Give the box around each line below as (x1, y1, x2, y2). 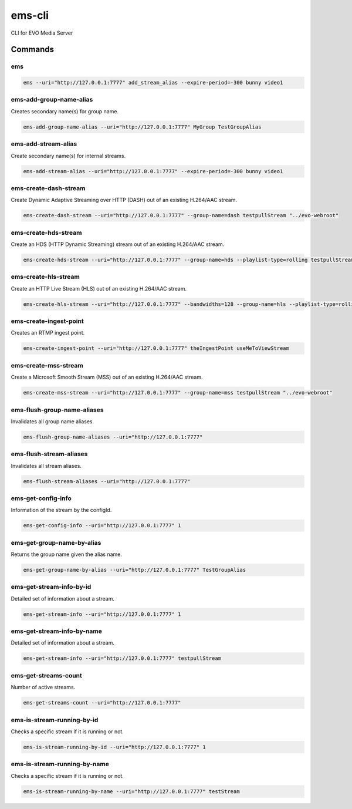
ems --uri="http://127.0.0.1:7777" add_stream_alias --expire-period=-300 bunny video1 (23, 79, 283, 86)
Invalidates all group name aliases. (11, 417, 94, 425)
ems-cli (11, 9, 49, 22)
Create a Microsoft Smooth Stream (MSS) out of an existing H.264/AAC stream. (11, 373, 203, 381)
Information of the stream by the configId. (11, 507, 112, 514)
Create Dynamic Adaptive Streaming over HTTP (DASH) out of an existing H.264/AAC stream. (11, 197, 238, 204)
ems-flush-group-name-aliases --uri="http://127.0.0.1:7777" (23, 433, 203, 440)
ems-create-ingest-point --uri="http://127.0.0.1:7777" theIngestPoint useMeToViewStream (23, 345, 290, 352)
